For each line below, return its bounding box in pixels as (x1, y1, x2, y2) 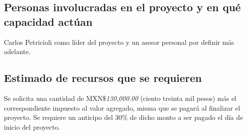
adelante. (4, 46, 31, 57)
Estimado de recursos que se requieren (4, 70, 202, 85)
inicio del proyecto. (4, 121, 60, 132)
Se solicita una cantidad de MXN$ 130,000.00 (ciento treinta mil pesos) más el (4, 93, 236, 103)
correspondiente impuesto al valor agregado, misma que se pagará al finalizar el (4, 102, 240, 113)
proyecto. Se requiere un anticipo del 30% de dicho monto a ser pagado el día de (4, 112, 243, 122)
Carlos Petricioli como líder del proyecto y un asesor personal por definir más (4, 37, 234, 47)
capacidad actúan (4, 14, 93, 29)
